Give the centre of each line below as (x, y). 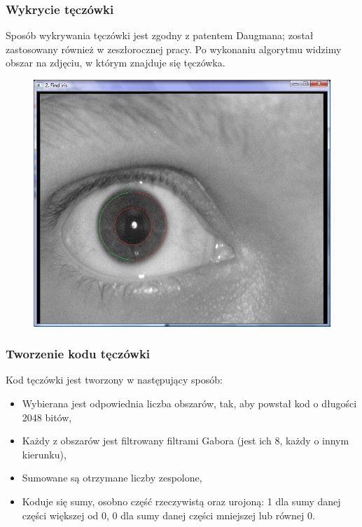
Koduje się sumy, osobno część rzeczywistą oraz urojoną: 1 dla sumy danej (181, 501)
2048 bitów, (47, 417)
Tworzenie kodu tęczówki (78, 354)
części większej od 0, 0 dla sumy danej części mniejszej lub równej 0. (168, 515)
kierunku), (44, 454)
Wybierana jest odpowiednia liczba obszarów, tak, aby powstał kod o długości (189, 403)
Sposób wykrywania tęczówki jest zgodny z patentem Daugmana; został (160, 35)
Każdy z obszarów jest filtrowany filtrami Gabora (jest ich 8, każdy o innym (186, 441)
